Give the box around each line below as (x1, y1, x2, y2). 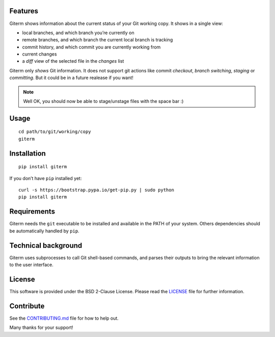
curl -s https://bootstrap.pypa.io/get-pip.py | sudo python (18, 187, 174, 193)
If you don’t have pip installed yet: (9, 175, 82, 181)
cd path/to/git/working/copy (18, 129, 91, 135)
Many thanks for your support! (9, 324, 73, 331)
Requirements (9, 207, 56, 216)
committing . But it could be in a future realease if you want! (9, 74, 133, 81)
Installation (9, 149, 46, 158)
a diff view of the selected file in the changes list (22, 58, 124, 64)
